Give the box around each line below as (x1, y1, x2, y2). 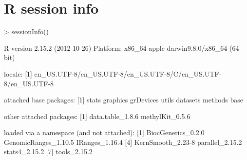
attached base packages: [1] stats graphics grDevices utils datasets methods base (4, 95, 244, 105)
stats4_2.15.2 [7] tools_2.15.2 (4, 146, 93, 157)
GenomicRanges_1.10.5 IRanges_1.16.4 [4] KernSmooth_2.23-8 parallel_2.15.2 (4, 137, 242, 147)
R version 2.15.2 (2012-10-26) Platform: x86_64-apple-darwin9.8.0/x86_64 (4, 42, 228, 53)
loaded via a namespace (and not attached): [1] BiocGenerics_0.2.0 (4, 127, 205, 138)
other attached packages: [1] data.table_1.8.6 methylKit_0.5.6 (4, 111, 190, 121)
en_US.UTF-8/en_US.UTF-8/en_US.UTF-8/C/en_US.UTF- (34, 68, 222, 79)
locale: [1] (4, 68, 32, 79)
